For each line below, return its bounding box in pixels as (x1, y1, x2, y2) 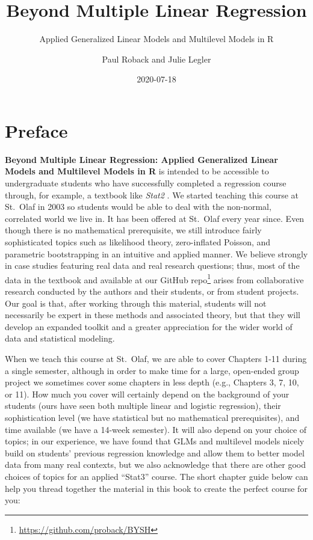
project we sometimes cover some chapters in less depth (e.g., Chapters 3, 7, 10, (5, 376, 299, 388)
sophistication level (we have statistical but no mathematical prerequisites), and (5, 411, 300, 423)
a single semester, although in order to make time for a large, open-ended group (5, 364, 299, 376)
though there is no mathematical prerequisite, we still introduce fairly (5, 224, 262, 236)
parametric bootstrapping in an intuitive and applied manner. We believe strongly (5, 247, 308, 260)
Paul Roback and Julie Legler (102, 52, 211, 65)
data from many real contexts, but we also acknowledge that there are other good (5, 458, 306, 471)
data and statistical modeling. (5, 332, 115, 345)
